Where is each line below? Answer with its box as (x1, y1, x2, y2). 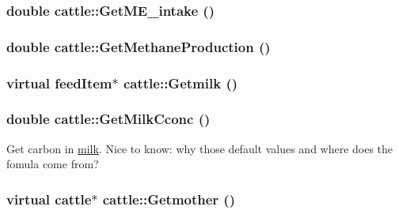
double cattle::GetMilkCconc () (6, 109, 211, 129)
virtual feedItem (6, 73, 112, 92)
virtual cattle (6, 189, 92, 208)
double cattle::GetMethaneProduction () (6, 36, 271, 56)
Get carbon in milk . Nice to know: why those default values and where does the (6, 140, 393, 156)
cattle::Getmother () (102, 189, 235, 208)
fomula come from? (6, 156, 99, 172)
